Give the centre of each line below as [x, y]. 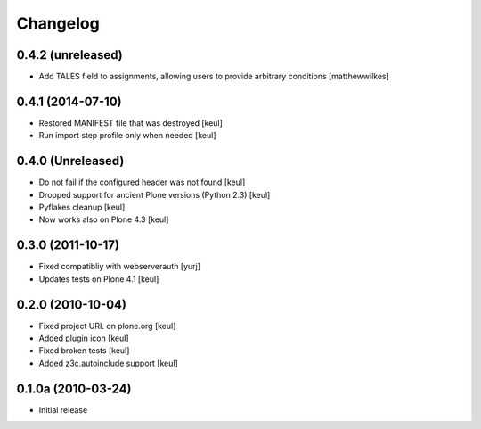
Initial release [63, 409]
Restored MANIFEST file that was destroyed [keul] [130, 123]
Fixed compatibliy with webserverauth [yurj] [119, 267]
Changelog [58, 23]
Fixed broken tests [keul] [84, 351]
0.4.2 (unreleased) [70, 55]
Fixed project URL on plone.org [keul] [107, 326]
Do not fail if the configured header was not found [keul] [142, 182]
